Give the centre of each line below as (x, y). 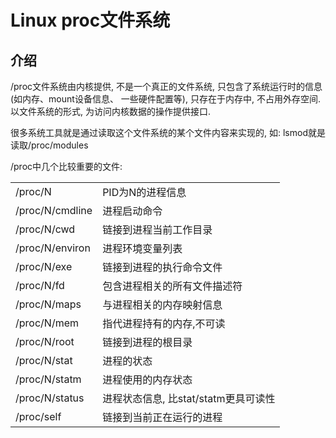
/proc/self (38, 416)
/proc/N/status (50, 398)
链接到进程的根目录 (147, 342)
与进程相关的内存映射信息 (162, 304)
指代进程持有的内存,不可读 (164, 323)
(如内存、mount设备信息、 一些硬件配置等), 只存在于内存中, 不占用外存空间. (165, 99)
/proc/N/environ (53, 248)
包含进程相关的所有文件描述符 (172, 286)
